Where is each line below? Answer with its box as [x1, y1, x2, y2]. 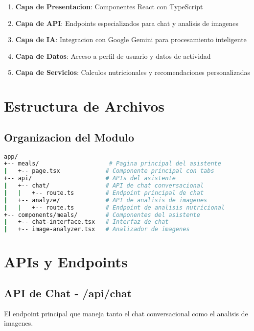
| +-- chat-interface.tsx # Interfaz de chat [4, 218, 169, 226]
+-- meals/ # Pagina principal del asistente [4, 160, 221, 167]
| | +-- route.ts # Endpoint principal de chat [4, 189, 204, 196]
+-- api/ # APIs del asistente [4, 175, 176, 182]
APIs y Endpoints [4, 252, 128, 272]
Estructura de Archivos [4, 96, 165, 116]
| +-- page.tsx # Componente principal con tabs [4, 167, 214, 175]
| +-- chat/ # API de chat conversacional [4, 182, 204, 189]
